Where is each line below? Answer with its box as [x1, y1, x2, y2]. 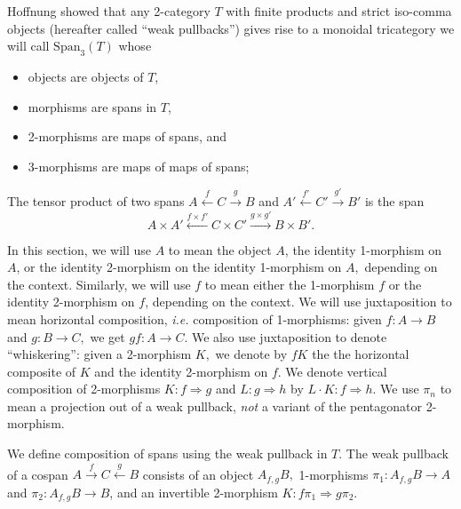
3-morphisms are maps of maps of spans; [28, 156, 250, 175]
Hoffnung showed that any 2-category [7, 2, 211, 20]
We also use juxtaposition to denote [191, 327, 387, 346]
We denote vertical [285, 362, 387, 380]
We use [380, 379, 419, 398]
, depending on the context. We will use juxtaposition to [145, 292, 452, 311]
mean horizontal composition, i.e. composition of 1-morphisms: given [7, 309, 382, 328]
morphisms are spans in [28, 97, 157, 115]
